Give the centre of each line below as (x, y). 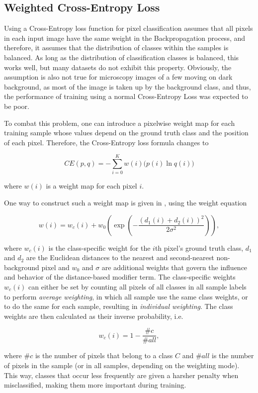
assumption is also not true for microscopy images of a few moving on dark (118, 77)
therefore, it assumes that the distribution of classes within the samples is (116, 48)
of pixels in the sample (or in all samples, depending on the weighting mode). (122, 365)
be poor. (17, 106)
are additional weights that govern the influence (174, 267)
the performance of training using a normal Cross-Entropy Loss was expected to (126, 96)
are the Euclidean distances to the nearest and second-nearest (120, 257)
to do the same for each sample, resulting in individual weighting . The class (119, 306)
